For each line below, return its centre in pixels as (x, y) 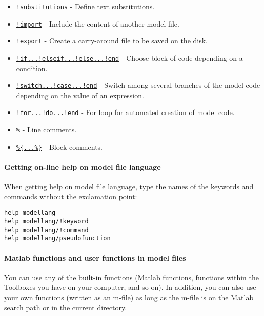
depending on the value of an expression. (80, 95)
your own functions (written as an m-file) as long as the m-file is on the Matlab (129, 297)
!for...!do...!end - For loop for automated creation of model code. (125, 112)
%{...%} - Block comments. (59, 146)
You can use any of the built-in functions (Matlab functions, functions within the (131, 277)
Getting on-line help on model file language (83, 167)
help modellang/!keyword (46, 222)
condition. (32, 68)
